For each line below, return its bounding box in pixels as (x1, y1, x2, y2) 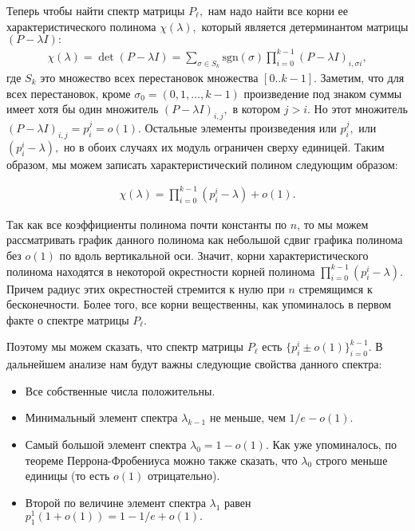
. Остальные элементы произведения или (138, 119, 337, 136)
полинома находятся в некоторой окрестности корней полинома (6, 262, 315, 279)
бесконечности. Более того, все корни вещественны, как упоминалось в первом (6, 296, 392, 313)
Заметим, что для (320, 69, 405, 85)
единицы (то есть (25, 467, 110, 484)
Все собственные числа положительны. (25, 382, 215, 399)
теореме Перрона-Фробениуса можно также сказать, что (25, 451, 298, 468)
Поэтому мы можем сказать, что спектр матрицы (6, 338, 244, 355)
